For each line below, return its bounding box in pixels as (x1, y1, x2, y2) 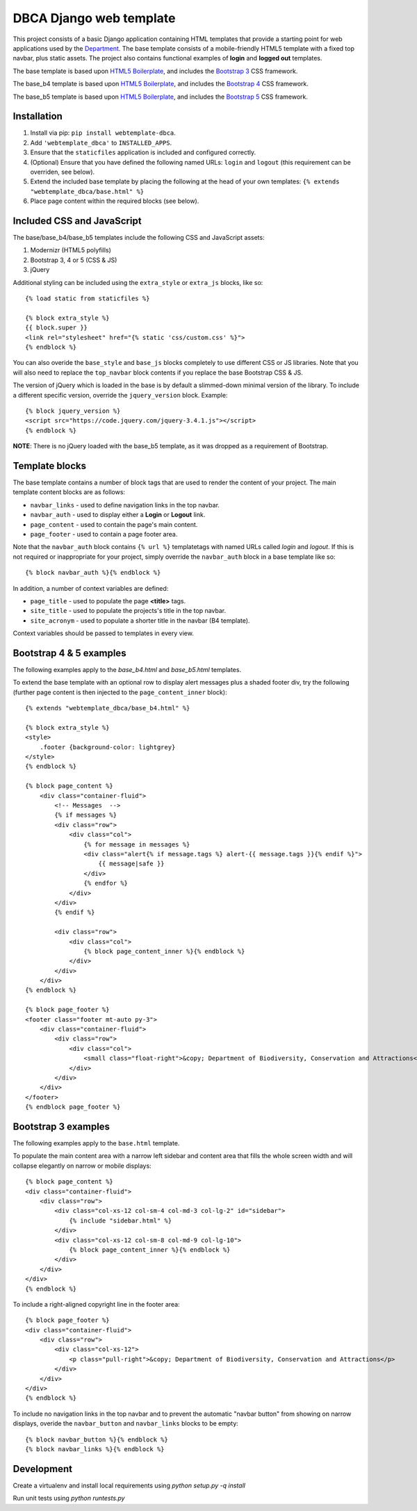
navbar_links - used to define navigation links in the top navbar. (30, 500, 220, 509)
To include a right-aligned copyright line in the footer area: (13, 1300, 180, 1308)
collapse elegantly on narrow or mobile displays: (13, 1161, 152, 1170)
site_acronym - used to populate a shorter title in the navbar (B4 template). (30, 616, 250, 625)
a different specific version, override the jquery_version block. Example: (13, 391, 228, 399)
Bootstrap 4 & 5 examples (13, 647, 126, 659)
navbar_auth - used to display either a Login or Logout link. (30, 511, 206, 519)
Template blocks (13, 459, 87, 472)
